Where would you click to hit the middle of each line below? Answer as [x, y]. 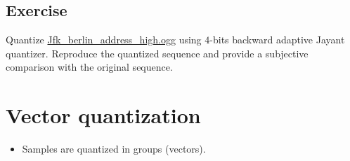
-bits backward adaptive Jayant [277, 40]
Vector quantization [103, 115]
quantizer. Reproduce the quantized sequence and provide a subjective [157, 53]
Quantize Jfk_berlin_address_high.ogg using [104, 40]
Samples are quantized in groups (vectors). [114, 149]
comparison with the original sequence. [89, 67]
